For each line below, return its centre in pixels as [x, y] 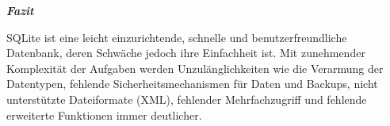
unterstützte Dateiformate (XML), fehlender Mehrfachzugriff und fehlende [187, 99]
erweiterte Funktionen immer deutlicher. [104, 115]
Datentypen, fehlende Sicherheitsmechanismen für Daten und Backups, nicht [192, 84]
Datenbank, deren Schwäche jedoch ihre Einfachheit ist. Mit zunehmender [186, 53]
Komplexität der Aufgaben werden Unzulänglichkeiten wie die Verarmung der [195, 68]
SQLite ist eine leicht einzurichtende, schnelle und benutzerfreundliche [177, 37]
